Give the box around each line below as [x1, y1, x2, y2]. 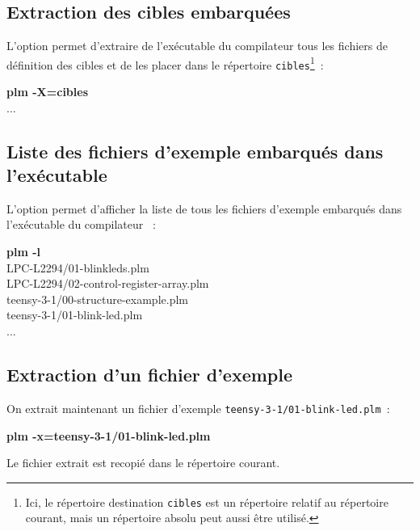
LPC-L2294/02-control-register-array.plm [6, 275, 209, 292]
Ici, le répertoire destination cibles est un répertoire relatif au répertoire [25, 493, 388, 510]
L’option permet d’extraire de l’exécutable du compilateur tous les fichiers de [6, 37, 388, 54]
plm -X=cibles [6, 83, 88, 100]
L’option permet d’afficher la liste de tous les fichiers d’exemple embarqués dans [6, 200, 402, 217]
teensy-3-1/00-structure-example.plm [6, 290, 188, 307]
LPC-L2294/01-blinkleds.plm [6, 259, 149, 276]
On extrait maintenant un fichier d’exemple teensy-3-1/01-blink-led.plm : [6, 399, 390, 416]
